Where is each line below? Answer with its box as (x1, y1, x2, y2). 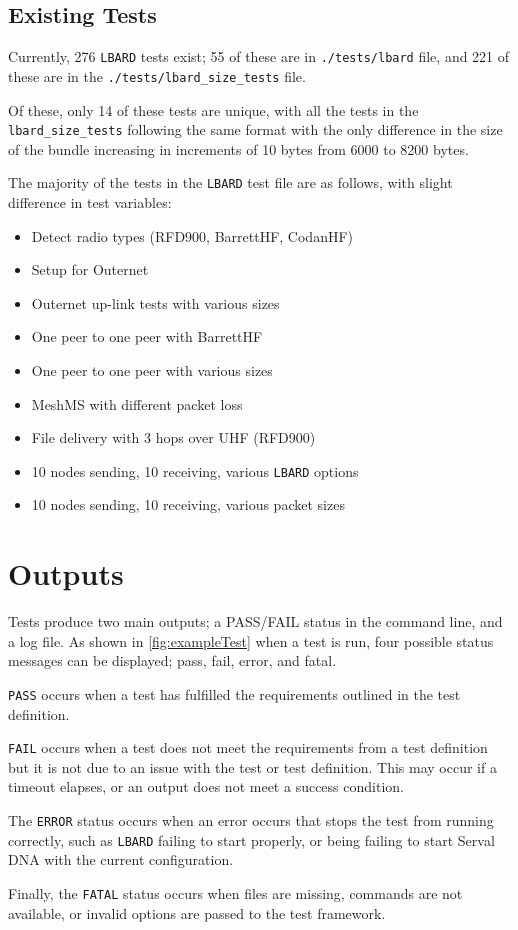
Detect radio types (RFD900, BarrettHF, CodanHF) (31, 225, 354, 246)
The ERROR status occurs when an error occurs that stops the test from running (8, 810, 494, 831)
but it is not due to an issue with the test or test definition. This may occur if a (8, 756, 497, 777)
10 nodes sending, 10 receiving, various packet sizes (31, 494, 345, 515)
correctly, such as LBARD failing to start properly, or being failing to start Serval (8, 829, 495, 850)
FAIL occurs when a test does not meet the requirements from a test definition (8, 737, 488, 758)
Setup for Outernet (31, 259, 149, 280)
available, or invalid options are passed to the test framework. (8, 902, 386, 923)
